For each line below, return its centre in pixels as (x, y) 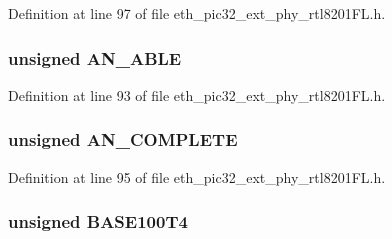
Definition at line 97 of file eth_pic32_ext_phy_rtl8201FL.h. (197, 13)
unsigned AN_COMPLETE (123, 139)
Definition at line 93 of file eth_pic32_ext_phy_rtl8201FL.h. (197, 94)
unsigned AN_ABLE (95, 57)
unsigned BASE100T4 (98, 221)
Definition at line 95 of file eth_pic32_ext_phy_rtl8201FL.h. (197, 176)
